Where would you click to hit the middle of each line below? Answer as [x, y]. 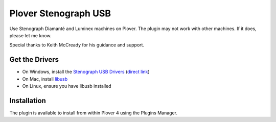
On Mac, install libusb [45, 79]
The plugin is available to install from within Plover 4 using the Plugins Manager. [93, 113]
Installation [28, 100]
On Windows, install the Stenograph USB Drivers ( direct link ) [86, 72]
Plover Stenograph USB [60, 13]
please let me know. [30, 35]
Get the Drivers [34, 59]
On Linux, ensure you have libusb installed [67, 86]
